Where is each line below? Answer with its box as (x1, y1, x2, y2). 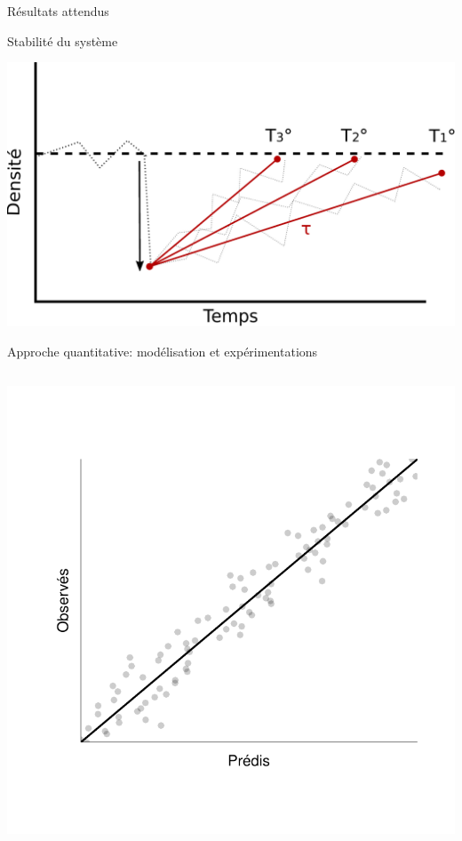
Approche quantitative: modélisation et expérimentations (7, 342, 318, 361)
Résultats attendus (7, 2, 109, 20)
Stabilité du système (7, 31, 118, 50)
